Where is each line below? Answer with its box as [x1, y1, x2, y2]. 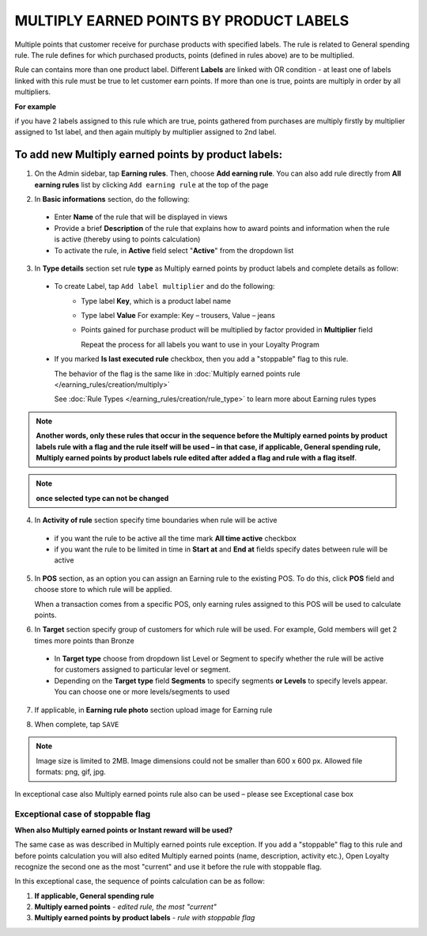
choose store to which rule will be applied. [34, 585, 172, 594]
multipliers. [14, 87, 51, 97]
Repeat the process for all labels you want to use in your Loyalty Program [81, 339, 319, 349]
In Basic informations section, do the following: [34, 194, 190, 203]
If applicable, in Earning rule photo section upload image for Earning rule [34, 705, 273, 714]
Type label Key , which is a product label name [81, 296, 232, 305]
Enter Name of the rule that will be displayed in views [54, 212, 229, 222]
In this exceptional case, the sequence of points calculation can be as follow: [14, 877, 265, 886]
